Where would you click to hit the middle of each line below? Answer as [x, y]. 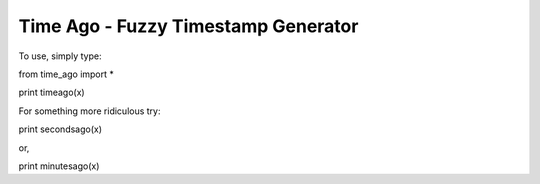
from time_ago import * [66, 74]
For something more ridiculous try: [89, 111]
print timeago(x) [51, 92]
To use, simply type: [60, 56]
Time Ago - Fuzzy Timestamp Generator [188, 26]
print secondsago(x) [60, 129]
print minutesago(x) [59, 166]
